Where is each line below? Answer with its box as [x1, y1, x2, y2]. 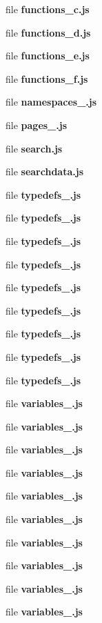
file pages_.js [6, 117, 68, 132]
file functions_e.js [6, 48, 90, 63]
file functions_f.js [6, 71, 88, 86]
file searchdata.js [6, 164, 84, 179]
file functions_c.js [6, 2, 90, 16]
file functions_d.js [6, 25, 91, 39]
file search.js [6, 141, 63, 155]
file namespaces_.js [6, 95, 97, 109]
